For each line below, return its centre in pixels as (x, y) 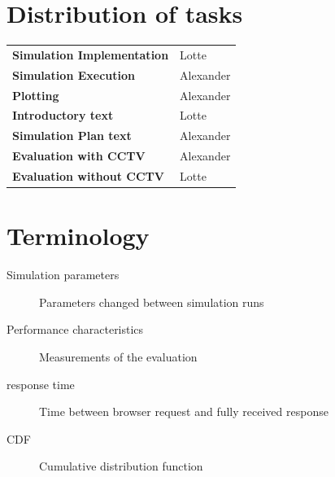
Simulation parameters (63, 275)
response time (41, 384)
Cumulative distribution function (121, 466)
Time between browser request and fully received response (184, 411)
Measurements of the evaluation (118, 356)
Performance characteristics (75, 329)
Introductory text (63, 115)
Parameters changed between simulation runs (152, 302)
